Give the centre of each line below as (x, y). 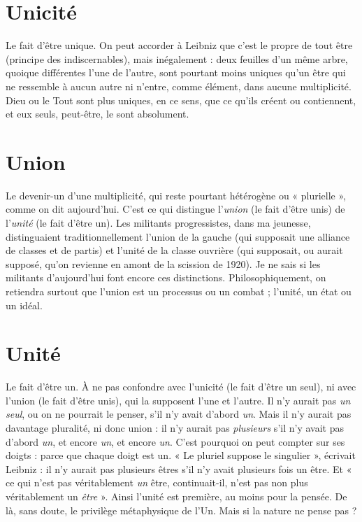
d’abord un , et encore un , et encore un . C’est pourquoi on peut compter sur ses (175, 441)
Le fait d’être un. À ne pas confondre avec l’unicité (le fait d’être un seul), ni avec (181, 387)
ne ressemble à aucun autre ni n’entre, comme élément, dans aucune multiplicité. (179, 86)
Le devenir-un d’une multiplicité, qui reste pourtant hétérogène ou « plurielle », (176, 195)
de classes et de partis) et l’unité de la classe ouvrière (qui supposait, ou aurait (174, 250)
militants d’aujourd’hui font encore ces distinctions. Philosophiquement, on (166, 277)
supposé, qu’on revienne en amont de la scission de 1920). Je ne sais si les (163, 263)
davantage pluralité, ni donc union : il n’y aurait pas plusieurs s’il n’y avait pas (175, 428)
